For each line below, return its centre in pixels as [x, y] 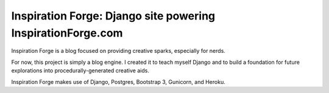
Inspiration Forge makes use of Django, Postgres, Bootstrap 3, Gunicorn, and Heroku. [118, 81]
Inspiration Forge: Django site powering [113, 16]
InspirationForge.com [67, 33]
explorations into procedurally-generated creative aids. [80, 71]
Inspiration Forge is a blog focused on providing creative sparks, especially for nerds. [118, 51]
